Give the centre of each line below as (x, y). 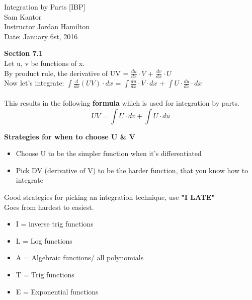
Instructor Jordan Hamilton (47, 26)
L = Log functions (44, 240)
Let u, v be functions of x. (45, 63)
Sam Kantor (23, 16)
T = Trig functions (45, 274)
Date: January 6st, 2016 (41, 36)
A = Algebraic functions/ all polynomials (80, 257)
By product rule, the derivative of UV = (66, 73)
